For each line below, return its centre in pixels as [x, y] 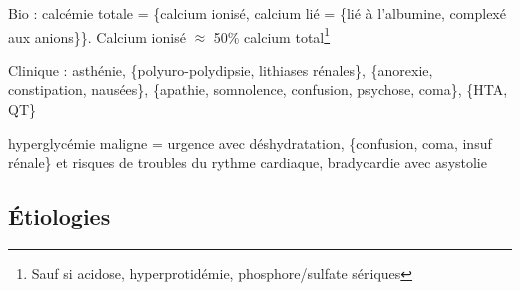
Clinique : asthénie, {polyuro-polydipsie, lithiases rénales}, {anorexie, [220, 69]
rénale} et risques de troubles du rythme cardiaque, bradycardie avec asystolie [247, 162]
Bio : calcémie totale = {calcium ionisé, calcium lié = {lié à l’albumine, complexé [257, 13]
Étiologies [59, 216]
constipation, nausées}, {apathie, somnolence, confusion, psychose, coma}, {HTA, [258, 89]
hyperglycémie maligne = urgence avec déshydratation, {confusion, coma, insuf [250, 142]
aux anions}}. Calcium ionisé [97, 36]
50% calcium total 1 [272, 35]
